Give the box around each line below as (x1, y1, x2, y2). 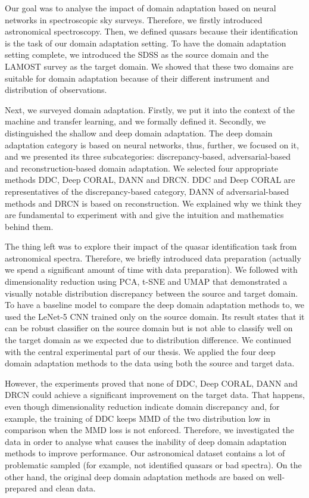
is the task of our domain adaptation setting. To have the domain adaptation (5, 36, 286, 49)
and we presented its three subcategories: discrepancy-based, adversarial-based (5, 150, 291, 163)
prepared (5, 482, 37, 494)
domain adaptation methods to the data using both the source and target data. (5, 357, 295, 369)
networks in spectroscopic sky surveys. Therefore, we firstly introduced (5, 13, 263, 26)
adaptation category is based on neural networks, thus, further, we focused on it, (5, 138, 299, 151)
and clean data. (39, 482, 96, 494)
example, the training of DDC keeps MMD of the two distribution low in (5, 412, 271, 424)
